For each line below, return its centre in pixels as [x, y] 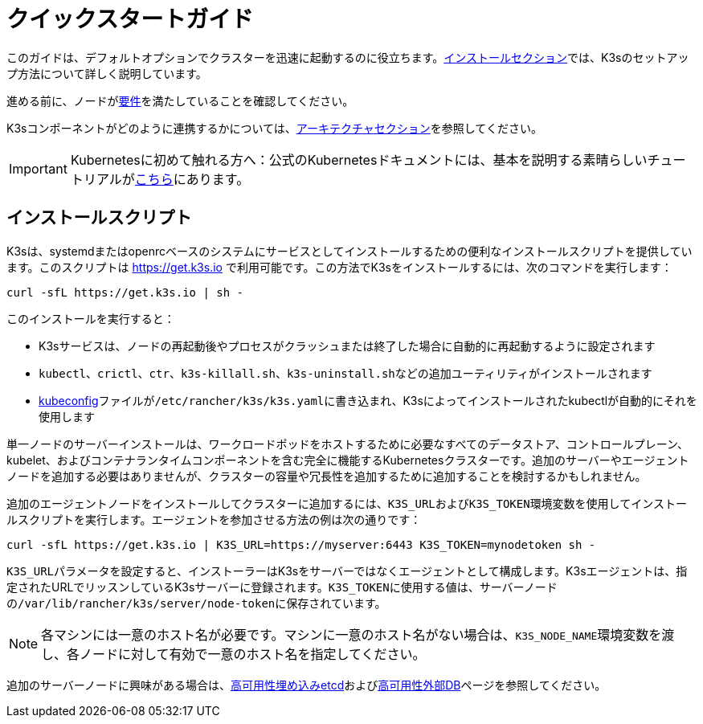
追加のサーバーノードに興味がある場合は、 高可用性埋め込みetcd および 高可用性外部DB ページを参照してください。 [307, 685]
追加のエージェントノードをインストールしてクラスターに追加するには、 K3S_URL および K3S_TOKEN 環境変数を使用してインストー [347, 503]
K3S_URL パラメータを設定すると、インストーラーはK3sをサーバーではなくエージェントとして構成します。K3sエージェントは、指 [347, 571]
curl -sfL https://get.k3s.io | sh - [125, 292]
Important [38, 168]
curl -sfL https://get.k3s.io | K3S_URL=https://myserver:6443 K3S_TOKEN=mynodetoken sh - [301, 544]
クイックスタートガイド [130, 19]
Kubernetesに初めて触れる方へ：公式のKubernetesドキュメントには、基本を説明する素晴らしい [359, 160]
